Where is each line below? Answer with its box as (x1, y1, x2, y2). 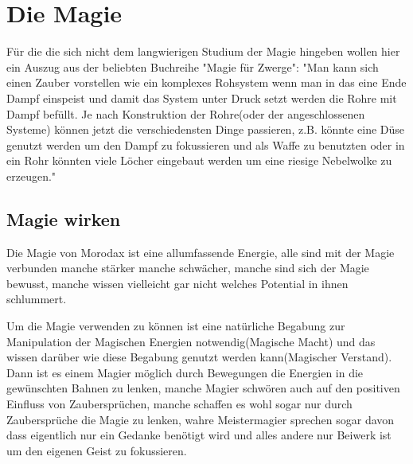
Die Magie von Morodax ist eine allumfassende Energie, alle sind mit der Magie (6, 244, 395, 260)
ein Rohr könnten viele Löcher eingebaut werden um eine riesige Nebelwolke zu (6, 152, 392, 169)
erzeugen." (6, 167, 56, 184)
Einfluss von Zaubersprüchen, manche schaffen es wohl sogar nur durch (6, 396, 353, 412)
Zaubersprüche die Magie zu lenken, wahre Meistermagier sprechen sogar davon (6, 411, 395, 427)
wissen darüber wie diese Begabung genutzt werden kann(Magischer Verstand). (6, 349, 392, 365)
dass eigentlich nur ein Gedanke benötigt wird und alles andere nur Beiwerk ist (6, 427, 392, 443)
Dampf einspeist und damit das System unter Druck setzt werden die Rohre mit (6, 89, 397, 106)
